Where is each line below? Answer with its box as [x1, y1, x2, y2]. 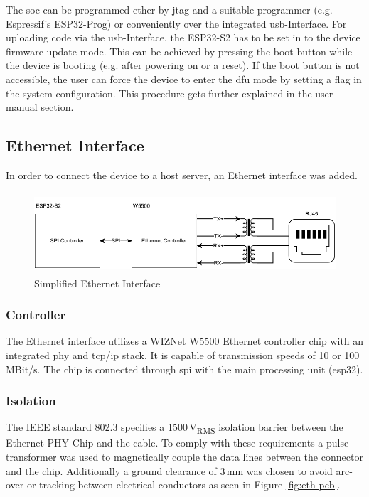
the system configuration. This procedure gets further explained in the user [6, 85, 333, 100]
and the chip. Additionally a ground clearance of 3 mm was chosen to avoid [6, 463, 333, 478]
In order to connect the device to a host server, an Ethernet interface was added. [6, 167, 358, 182]
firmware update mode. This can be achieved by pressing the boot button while [6, 43, 353, 58]
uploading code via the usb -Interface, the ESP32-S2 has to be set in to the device [6, 30, 360, 45]
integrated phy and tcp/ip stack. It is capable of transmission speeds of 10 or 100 [6, 347, 360, 362]
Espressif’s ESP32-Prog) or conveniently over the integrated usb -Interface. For [6, 16, 347, 31]
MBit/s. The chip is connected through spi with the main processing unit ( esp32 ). [6, 361, 363, 376]
